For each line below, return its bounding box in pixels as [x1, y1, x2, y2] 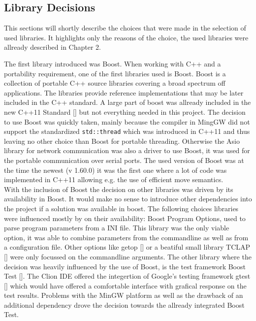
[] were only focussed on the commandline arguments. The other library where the [4, 251, 252, 261]
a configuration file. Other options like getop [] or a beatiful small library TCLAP [4, 242, 251, 252]
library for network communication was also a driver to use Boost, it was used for [4, 145, 250, 156]
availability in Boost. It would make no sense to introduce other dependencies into [4, 193, 252, 204]
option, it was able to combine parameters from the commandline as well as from [4, 232, 249, 242]
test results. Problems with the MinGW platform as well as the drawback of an [4, 290, 243, 300]
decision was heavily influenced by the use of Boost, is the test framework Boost [4, 261, 246, 271]
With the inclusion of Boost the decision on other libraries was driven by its [4, 184, 233, 194]
